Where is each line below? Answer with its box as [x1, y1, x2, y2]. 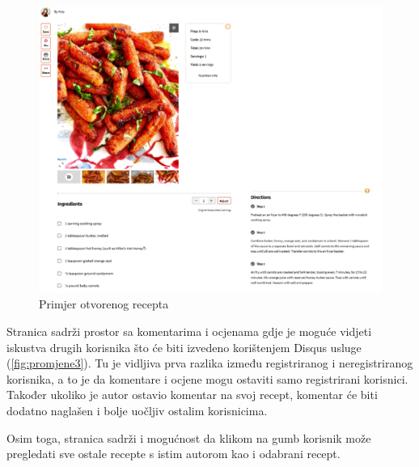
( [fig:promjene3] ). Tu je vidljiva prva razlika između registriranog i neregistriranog [6, 354, 413, 371]
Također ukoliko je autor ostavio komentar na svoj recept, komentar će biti [6, 386, 378, 403]
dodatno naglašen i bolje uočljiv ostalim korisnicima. [6, 401, 268, 418]
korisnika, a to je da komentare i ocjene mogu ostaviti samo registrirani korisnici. [6, 370, 408, 387]
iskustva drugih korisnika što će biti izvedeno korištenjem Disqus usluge [6, 338, 362, 355]
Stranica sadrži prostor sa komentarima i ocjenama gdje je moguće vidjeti [6, 322, 372, 339]
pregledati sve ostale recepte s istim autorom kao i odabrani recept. [6, 445, 341, 462]
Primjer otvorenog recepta [39, 295, 169, 312]
